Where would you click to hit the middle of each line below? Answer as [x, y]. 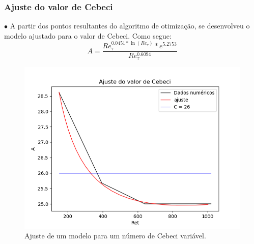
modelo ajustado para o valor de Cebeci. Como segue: [88, 35]
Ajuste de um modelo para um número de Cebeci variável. [115, 236]
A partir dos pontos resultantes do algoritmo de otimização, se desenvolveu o [130, 26]
